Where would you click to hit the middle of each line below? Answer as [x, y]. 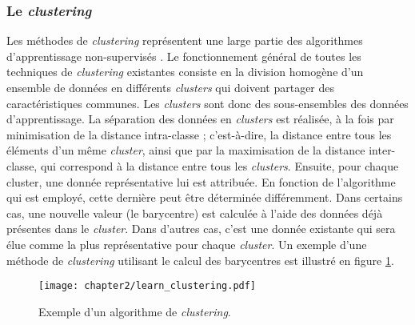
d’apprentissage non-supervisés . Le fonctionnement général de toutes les [184, 56]
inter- [382, 150]
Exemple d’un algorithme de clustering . [135, 311]
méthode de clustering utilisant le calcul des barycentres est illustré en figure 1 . [200, 260]
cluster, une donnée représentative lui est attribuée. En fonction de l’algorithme [201, 181]
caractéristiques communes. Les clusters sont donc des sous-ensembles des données [207, 103]
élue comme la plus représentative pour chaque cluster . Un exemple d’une [187, 244]
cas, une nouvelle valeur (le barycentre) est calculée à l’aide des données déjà [195, 213]
